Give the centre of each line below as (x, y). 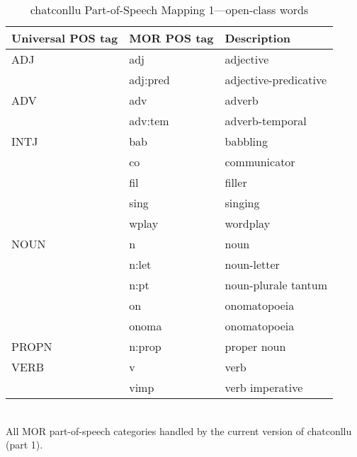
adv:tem (149, 121)
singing (242, 203)
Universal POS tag (65, 38)
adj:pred (149, 80)
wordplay (248, 223)
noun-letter (252, 264)
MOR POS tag (171, 38)
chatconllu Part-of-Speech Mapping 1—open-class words (169, 10)
